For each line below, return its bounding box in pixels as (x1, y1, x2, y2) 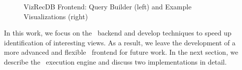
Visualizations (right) (24, 11, 88, 21)
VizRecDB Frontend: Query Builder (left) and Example (24, 1, 192, 11)
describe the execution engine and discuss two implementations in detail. (4, 56, 227, 67)
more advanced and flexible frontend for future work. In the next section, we (4, 47, 239, 57)
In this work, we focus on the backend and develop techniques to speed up (4, 28, 232, 38)
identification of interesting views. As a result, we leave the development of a (4, 37, 236, 47)
